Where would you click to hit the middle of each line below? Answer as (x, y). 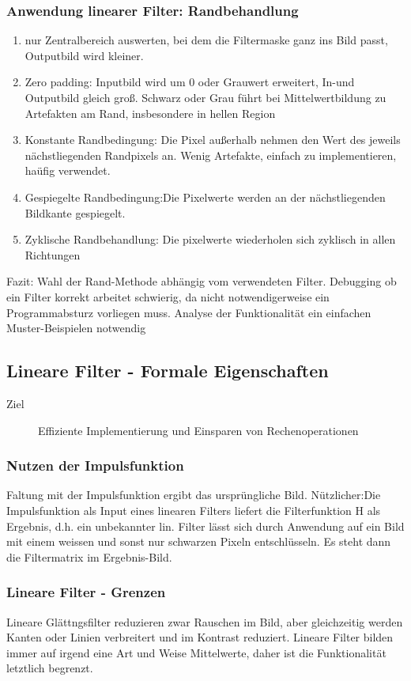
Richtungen (53, 254)
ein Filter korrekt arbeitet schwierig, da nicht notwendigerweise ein (168, 296)
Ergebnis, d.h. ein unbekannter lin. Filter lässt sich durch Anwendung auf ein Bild (205, 526)
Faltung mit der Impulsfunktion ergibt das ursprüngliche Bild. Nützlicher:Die (194, 495)
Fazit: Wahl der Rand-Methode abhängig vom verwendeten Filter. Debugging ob (202, 281)
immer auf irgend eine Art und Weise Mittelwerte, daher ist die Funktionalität (196, 652)
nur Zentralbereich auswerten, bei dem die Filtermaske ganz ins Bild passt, (206, 40)
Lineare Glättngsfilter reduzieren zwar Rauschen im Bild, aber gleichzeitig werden (205, 621)
